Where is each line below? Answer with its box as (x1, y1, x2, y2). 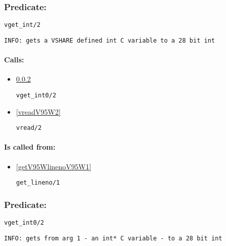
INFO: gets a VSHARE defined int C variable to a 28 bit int (4, 37, 215, 44)
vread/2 (16, 124, 42, 132)
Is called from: (4, 142, 55, 152)
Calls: (4, 54, 24, 65)
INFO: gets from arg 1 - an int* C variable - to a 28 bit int (4, 234, 222, 242)
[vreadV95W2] (16, 106, 61, 117)
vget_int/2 (4, 21, 41, 29)
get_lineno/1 (16, 179, 60, 187)
